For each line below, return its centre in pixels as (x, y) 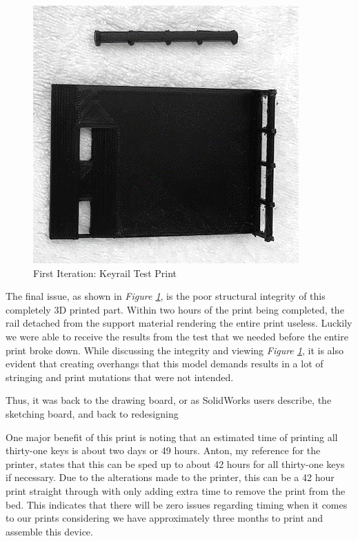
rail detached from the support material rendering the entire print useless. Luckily (179, 323)
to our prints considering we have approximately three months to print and (165, 518)
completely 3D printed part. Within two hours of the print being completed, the (175, 309)
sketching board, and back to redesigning (92, 413)
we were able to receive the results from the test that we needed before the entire (177, 336)
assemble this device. (49, 531)
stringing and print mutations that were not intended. (120, 377)
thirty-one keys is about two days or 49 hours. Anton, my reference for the (163, 450)
